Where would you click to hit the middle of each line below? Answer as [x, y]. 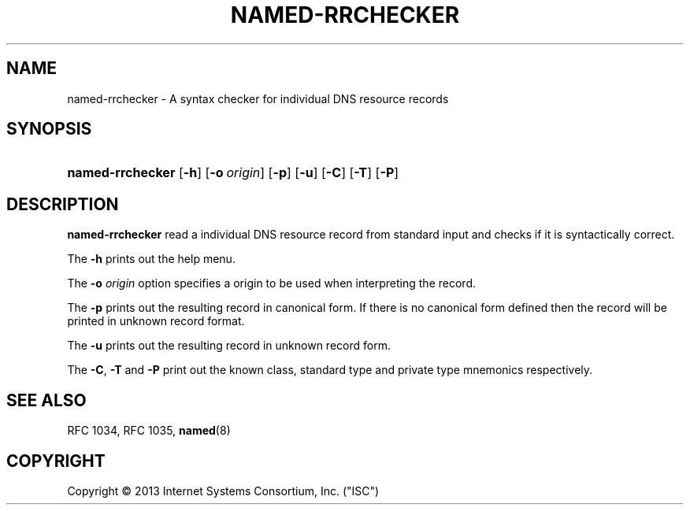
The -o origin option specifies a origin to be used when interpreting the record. [271, 283]
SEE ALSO [46, 400]
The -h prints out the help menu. [151, 259]
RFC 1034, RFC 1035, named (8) [149, 431]
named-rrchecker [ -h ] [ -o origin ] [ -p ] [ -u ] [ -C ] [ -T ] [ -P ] [233, 173]
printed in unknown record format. [156, 321]
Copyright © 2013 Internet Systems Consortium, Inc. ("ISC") [223, 491]
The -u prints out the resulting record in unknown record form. [229, 346]
